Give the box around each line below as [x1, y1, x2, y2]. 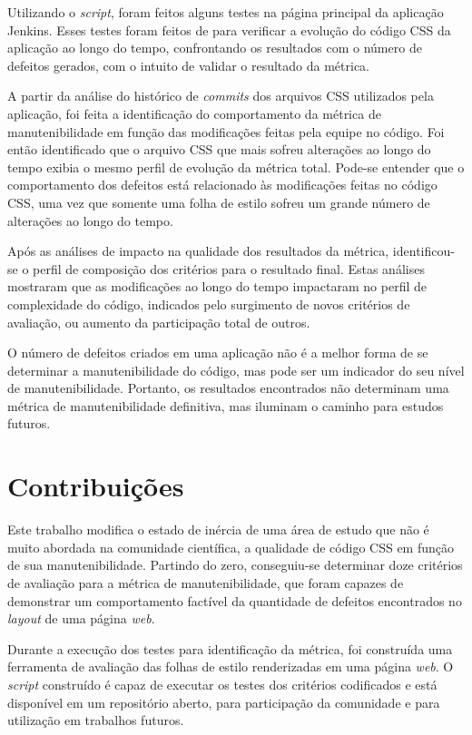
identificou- [392, 241, 455, 260]
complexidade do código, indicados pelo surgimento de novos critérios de [7, 294, 410, 313]
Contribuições [7, 467, 184, 505]
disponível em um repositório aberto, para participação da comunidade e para [7, 692, 440, 711]
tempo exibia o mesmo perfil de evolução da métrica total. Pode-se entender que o [7, 157, 465, 176]
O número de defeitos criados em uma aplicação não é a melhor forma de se [7, 343, 428, 362]
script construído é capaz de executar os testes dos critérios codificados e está [7, 674, 438, 693]
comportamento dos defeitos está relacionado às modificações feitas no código [7, 175, 438, 194]
